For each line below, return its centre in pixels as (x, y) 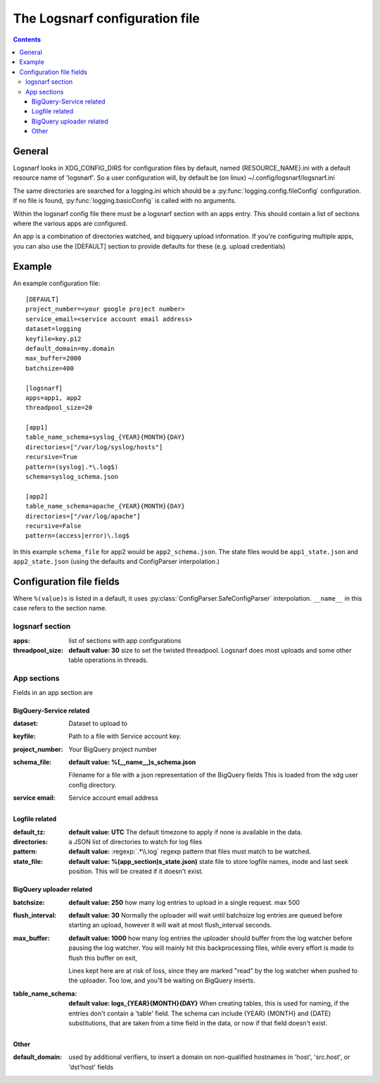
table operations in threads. (108, 660)
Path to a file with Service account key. (125, 737)
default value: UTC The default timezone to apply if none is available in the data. (185, 832)
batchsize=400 (50, 368)
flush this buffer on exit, (103, 958)
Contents (27, 39)
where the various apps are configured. (70, 223)
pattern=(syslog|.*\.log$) (72, 467)
